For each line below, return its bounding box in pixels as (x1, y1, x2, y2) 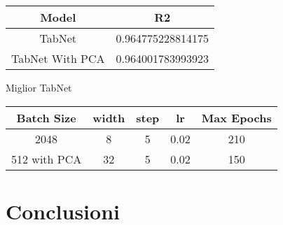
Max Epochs (201, 109, 272, 126)
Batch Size (16, 109, 76, 126)
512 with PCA (11, 150, 82, 167)
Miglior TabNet (6, 80, 72, 94)
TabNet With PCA (11, 50, 105, 66)
